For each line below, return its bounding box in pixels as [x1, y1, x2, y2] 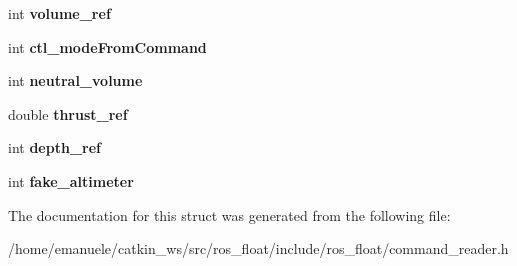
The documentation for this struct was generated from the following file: [8, 204, 451, 225]
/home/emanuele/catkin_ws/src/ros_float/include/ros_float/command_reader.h [8, 238, 509, 259]
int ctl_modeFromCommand [8, 36, 207, 57]
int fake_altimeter [8, 170, 134, 191]
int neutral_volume [8, 70, 143, 91]
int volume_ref [8, 3, 111, 23]
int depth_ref [8, 137, 101, 158]
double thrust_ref [8, 103, 128, 124]
